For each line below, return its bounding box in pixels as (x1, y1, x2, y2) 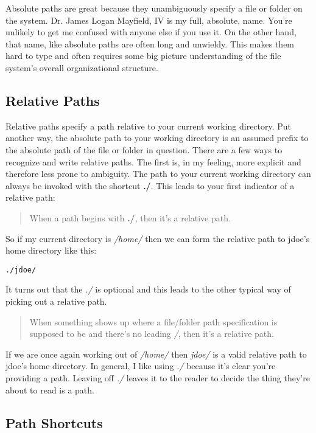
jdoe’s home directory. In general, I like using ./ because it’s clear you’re (5, 359, 276, 372)
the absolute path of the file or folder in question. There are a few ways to (5, 143, 283, 156)
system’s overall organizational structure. (5, 61, 158, 74)
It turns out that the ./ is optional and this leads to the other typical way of (5, 283, 291, 296)
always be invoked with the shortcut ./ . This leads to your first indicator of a (5, 179, 295, 192)
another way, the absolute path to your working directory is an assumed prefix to (5, 131, 309, 144)
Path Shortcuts (5, 413, 103, 432)
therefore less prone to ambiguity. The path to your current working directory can (5, 167, 311, 180)
